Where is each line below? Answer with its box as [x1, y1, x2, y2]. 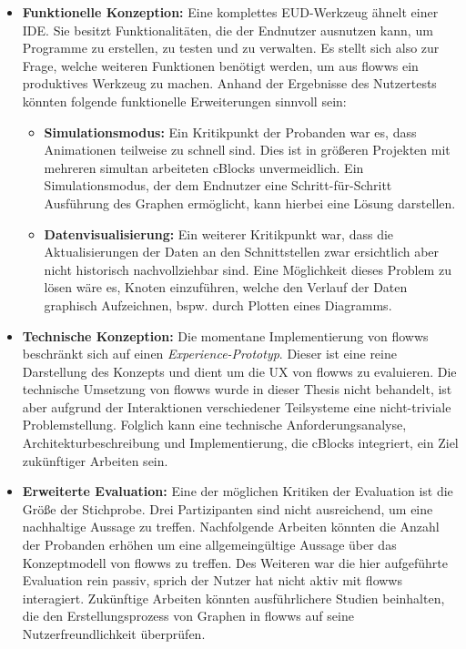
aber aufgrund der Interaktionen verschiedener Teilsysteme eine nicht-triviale [22, 397, 451, 416]
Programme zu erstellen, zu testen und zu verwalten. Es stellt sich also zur [22, 38, 440, 57]
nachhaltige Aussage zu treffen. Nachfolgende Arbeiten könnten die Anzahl [22, 517, 440, 536]
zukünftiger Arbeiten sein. [22, 451, 168, 470]
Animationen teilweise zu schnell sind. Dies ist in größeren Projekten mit [44, 140, 451, 159]
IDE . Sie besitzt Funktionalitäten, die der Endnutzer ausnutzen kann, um [22, 20, 433, 39]
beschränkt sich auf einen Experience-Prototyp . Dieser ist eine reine [22, 344, 397, 363]
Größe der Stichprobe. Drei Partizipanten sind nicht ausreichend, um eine [22, 499, 433, 518]
